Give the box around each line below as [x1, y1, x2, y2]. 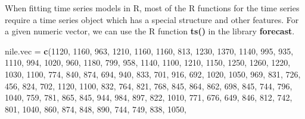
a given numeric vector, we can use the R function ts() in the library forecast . [5, 25, 295, 37]
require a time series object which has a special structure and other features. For [5, 13, 299, 25]
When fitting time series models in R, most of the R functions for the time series [5, 2, 300, 14]
